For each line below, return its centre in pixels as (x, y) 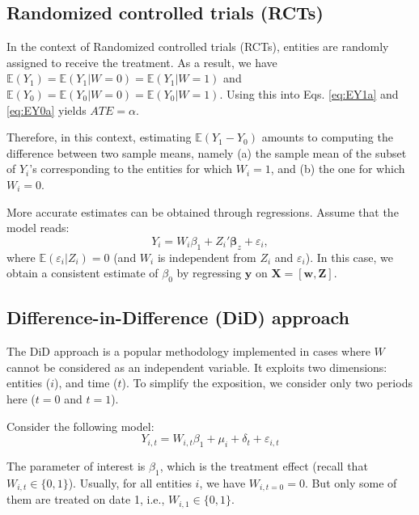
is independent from (207, 257)
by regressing (209, 273)
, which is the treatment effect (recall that (264, 465)
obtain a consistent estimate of (83, 273)
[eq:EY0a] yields (47, 110)
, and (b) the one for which (338, 169)
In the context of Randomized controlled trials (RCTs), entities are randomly (198, 46)
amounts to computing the (327, 137)
